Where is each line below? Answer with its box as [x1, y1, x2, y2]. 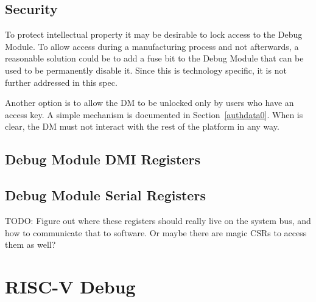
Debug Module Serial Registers [5, 186, 206, 205]
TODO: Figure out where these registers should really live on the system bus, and [5, 214, 311, 226]
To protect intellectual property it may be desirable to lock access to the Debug [5, 28, 303, 41]
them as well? [5, 238, 56, 251]
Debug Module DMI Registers [5, 150, 200, 169]
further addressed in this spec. [5, 75, 118, 88]
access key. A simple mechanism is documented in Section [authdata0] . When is [5, 108, 303, 121]
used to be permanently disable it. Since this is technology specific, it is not [5, 63, 287, 76]
